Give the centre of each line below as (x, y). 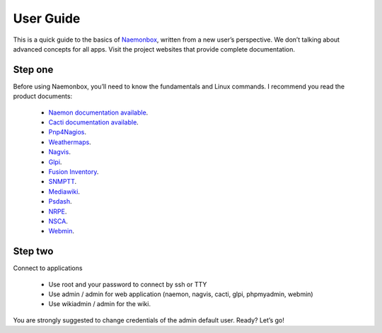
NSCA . (58, 221)
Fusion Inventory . (74, 171)
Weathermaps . (70, 142)
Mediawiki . (64, 192)
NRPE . (58, 211)
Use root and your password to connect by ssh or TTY (128, 284)
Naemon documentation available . (98, 112)
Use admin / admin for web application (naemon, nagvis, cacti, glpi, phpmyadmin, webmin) (181, 294)
